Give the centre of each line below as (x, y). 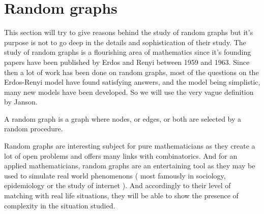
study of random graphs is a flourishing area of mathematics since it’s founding (128, 52)
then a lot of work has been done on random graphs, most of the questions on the (131, 72)
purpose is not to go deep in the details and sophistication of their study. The (125, 42)
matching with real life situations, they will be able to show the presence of (121, 195)
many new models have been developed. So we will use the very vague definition (129, 92)
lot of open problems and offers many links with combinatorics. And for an (121, 155)
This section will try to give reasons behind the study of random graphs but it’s (129, 32)
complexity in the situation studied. (60, 205)
